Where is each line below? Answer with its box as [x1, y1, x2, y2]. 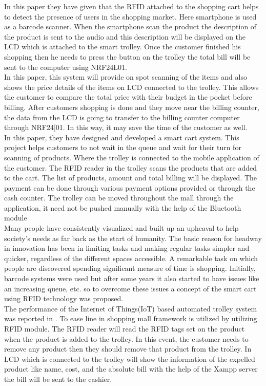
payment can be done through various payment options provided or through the [4, 182, 255, 193]
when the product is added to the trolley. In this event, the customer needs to [4, 333, 249, 344]
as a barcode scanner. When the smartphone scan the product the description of [4, 21, 257, 32]
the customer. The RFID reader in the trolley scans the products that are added [4, 162, 257, 173]
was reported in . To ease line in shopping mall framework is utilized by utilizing [4, 313, 257, 324]
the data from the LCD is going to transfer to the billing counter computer [4, 112, 240, 122]
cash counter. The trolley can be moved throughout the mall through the [4, 192, 234, 203]
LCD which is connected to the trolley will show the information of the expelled [4, 353, 255, 364]
